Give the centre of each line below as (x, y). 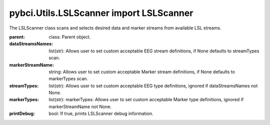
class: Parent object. (70, 37)
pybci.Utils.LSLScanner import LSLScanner (101, 13)
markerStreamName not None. (80, 107)
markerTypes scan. (68, 79)
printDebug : (22, 114)
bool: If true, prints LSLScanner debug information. (101, 114)
